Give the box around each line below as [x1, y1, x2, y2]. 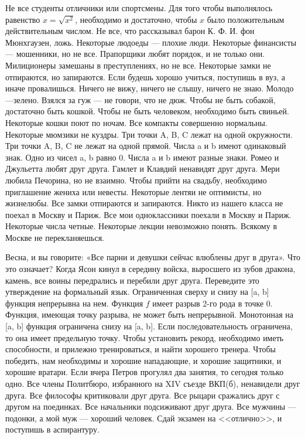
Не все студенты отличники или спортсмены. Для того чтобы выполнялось [5, 2, 273, 13]
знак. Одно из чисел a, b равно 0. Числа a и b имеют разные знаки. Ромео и [5, 151, 279, 163]
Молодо [266, 82, 294, 94]
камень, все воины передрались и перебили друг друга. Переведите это [5, 274, 259, 286]
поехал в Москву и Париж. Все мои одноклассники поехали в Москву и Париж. [5, 208, 292, 220]
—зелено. [5, 93, 39, 106]
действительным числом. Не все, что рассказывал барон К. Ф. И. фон [5, 25, 255, 37]
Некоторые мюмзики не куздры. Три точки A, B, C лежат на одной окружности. [5, 128, 293, 140]
